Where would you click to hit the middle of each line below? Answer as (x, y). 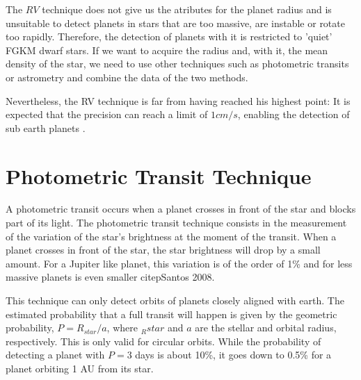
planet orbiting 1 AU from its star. (80, 368)
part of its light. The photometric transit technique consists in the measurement (176, 223)
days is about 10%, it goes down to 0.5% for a (233, 355)
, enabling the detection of (294, 114)
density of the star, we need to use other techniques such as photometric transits (177, 64)
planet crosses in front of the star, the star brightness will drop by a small (163, 250)
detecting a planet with (55, 355)
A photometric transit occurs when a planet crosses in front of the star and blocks (181, 209)
